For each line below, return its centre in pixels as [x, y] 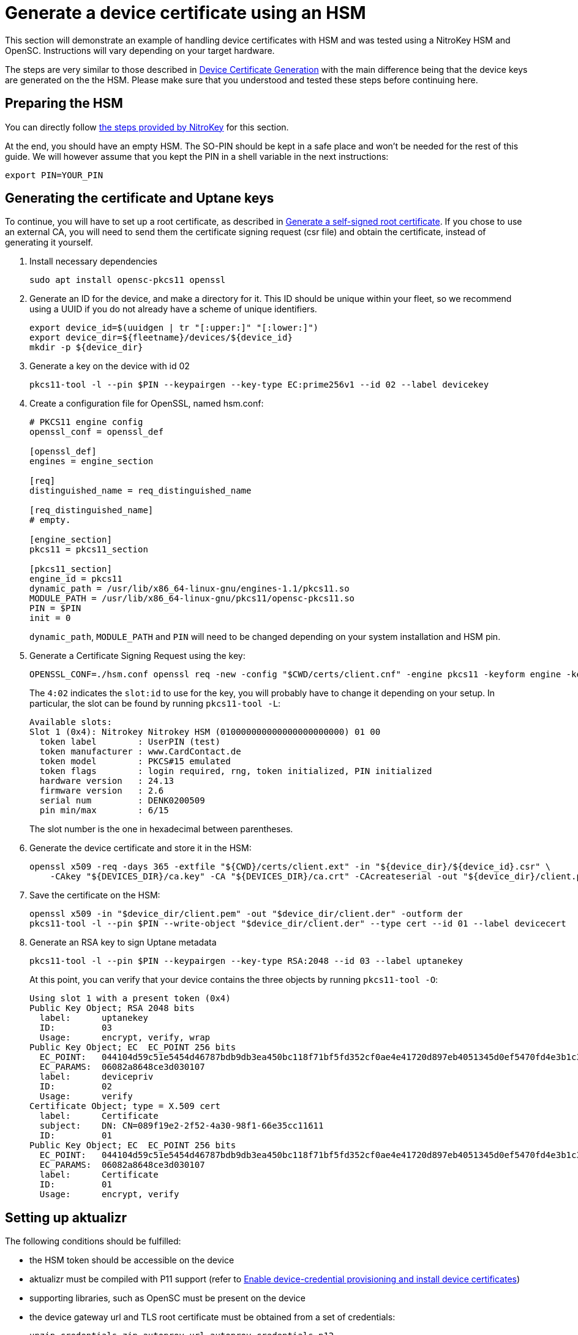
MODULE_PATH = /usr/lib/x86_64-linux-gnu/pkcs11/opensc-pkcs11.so [192, 599]
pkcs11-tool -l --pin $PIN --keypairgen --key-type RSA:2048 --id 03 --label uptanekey [246, 961]
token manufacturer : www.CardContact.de [140, 752]
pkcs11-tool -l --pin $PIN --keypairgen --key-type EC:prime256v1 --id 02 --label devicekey [259, 385]
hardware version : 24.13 [107, 781]
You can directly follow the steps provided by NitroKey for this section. [147, 127]
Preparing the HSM [64, 103]
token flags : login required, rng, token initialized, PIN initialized [236, 771]
